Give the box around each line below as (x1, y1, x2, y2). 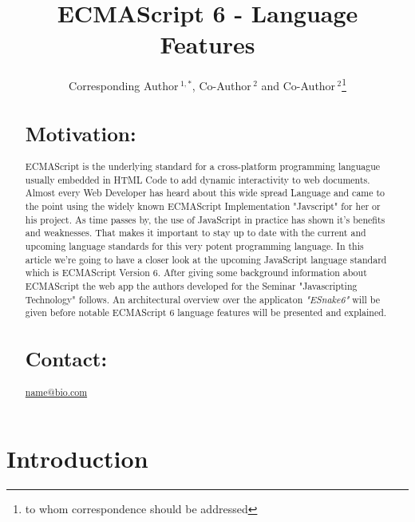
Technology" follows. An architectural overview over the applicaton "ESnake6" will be (25, 292, 380, 306)
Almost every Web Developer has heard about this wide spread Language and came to (25, 186, 385, 200)
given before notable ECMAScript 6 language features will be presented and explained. (25, 306, 387, 319)
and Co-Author (261, 77, 336, 93)
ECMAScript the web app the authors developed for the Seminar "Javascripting (25, 279, 358, 293)
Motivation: (25, 119, 136, 147)
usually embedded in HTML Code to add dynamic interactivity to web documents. (25, 172, 370, 186)
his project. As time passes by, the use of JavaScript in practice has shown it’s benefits (25, 212, 385, 226)
